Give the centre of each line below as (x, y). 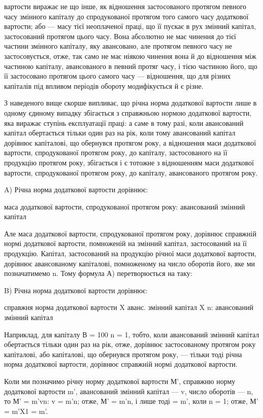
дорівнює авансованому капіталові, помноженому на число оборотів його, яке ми (130, 263)
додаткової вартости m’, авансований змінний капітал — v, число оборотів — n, (129, 391)
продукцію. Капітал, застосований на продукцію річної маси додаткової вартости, (130, 253)
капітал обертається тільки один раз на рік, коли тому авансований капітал (120, 133)
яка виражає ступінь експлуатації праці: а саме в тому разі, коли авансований (124, 123)
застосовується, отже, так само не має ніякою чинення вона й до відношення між (130, 56)
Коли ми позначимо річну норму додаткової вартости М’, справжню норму (120, 381)
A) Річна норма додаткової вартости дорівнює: (76, 189)
